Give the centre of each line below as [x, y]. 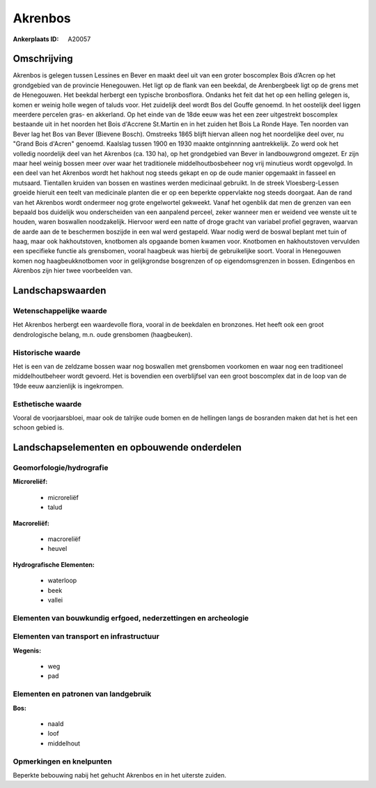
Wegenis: [27, 650]
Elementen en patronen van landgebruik [82, 694]
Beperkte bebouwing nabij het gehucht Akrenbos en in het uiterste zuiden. [119, 775]
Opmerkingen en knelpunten [62, 762]
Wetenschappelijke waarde [60, 311]
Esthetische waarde [47, 404]
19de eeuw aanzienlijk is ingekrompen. [68, 386]
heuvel [57, 549]
